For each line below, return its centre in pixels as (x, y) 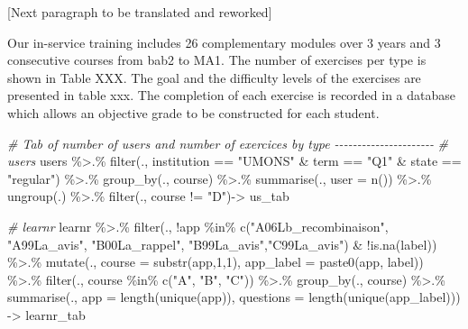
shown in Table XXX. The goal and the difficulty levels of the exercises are (214, 77)
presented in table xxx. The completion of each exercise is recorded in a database (232, 95)
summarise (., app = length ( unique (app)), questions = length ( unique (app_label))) (234, 297)
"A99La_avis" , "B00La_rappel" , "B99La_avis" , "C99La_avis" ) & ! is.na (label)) (222, 244)
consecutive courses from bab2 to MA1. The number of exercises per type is (217, 60)
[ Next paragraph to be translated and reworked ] (140, 12)
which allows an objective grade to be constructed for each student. (193, 112)
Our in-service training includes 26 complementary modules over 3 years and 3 (224, 42)
